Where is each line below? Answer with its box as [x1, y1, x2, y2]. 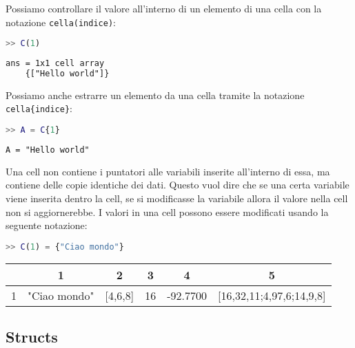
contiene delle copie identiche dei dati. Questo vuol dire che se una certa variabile [6, 177, 349, 192]
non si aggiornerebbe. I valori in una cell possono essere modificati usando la [6, 204, 329, 219]
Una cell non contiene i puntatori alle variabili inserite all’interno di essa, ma [6, 164, 330, 178]
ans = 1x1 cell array [6, 58, 105, 69]
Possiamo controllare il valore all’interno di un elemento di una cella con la [6, 1, 322, 15]
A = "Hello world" [6, 145, 90, 155]
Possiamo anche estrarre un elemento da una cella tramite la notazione [6, 87, 305, 102]
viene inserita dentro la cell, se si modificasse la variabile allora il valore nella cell [6, 191, 348, 206]
